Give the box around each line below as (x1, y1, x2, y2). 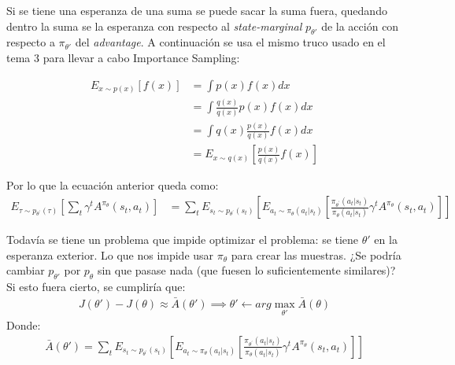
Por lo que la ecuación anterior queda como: (6, 177, 219, 194)
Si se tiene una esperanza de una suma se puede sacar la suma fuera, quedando (6, 2, 387, 18)
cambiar (6, 262, 45, 278)
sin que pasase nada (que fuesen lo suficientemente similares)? (97, 262, 396, 278)
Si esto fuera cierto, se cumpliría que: (6, 278, 186, 295)
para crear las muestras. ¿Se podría (231, 246, 401, 263)
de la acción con (321, 17, 399, 34)
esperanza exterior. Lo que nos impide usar (6, 246, 214, 263)
